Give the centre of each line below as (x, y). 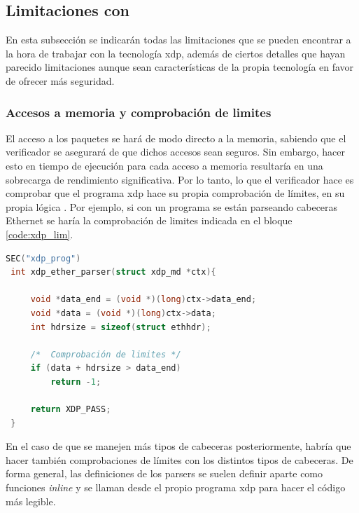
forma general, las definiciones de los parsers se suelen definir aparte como (164, 473)
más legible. (31, 501)
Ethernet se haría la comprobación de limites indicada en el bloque (149, 220)
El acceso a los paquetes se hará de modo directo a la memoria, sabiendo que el (176, 138)
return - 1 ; (76, 382)
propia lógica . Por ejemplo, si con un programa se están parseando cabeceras (172, 206)
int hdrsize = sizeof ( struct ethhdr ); (121, 327)
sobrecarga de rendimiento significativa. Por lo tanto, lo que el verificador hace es (180, 179)
